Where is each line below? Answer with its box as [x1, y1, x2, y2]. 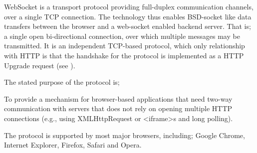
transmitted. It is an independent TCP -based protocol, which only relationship [4, 40, 245, 51]
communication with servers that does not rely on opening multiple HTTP [4, 103, 233, 114]
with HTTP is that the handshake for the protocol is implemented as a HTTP [4, 50, 244, 60]
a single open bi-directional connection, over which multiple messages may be [4, 30, 240, 41]
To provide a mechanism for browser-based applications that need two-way [4, 93, 233, 104]
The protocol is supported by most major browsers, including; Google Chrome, [4, 130, 245, 140]
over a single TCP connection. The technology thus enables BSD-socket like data [4, 11, 252, 21]
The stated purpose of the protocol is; [4, 77, 120, 87]
